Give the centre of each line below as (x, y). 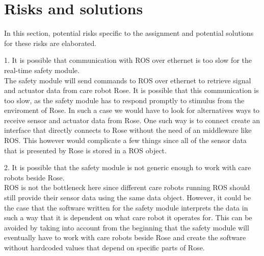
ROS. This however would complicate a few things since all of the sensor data (125, 140)
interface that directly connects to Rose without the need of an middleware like (128, 130)
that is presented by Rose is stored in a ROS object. (85, 150)
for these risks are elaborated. (50, 43)
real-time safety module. (42, 70)
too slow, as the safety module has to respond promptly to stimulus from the (124, 100)
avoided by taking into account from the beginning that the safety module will (127, 227)
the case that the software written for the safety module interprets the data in (126, 207)
